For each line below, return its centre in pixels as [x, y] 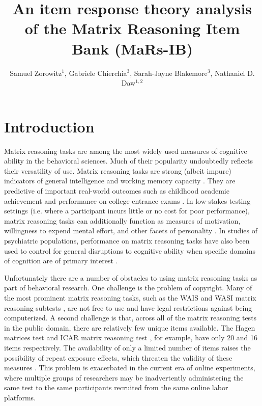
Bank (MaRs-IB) [132, 48]
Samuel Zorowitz [36, 73]
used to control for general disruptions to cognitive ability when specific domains [130, 250]
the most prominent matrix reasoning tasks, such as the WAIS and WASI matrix [130, 297]
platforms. [20, 397]
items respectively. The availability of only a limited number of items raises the [127, 347]
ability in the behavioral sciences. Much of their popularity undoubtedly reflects [128, 161]
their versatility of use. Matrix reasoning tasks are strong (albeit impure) [118, 170]
